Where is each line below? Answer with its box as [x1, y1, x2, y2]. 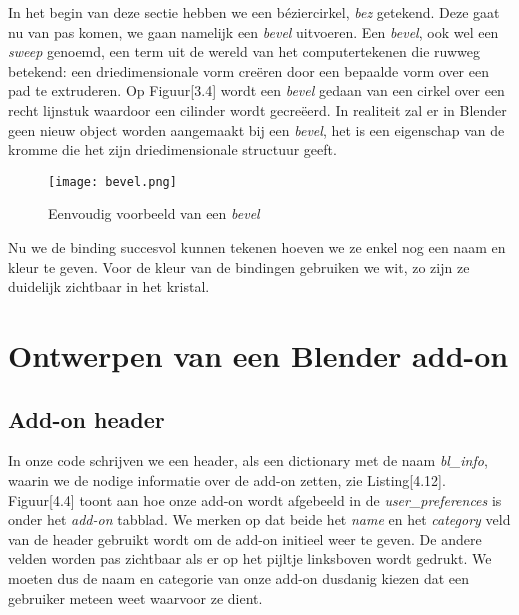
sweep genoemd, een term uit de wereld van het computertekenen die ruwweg [8, 41, 480, 62]
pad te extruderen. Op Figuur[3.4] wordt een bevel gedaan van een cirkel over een [8, 80, 505, 101]
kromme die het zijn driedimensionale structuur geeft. [8, 139, 337, 160]
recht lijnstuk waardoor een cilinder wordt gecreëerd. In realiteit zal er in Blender [8, 99, 507, 120]
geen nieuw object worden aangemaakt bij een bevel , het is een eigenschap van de [8, 119, 505, 140]
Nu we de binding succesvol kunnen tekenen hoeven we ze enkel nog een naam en [8, 237, 506, 257]
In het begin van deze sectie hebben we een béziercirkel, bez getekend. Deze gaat [8, 2, 500, 22]
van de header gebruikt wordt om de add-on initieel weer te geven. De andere [8, 528, 482, 549]
